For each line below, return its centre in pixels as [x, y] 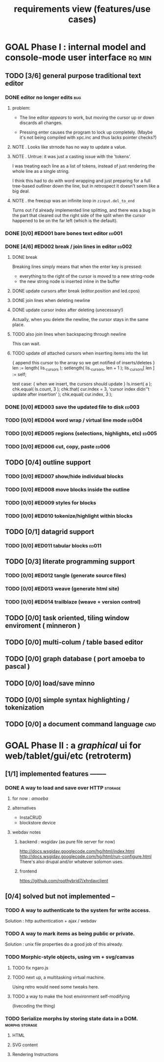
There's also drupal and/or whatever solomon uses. [71, 862]
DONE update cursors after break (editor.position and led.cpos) [76, 291]
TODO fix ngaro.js [30, 968]
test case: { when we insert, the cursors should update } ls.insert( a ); [82, 383]
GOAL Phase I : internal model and [75, 47]
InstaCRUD [31, 817]
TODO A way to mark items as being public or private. [70, 933]
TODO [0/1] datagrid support [50, 532]
